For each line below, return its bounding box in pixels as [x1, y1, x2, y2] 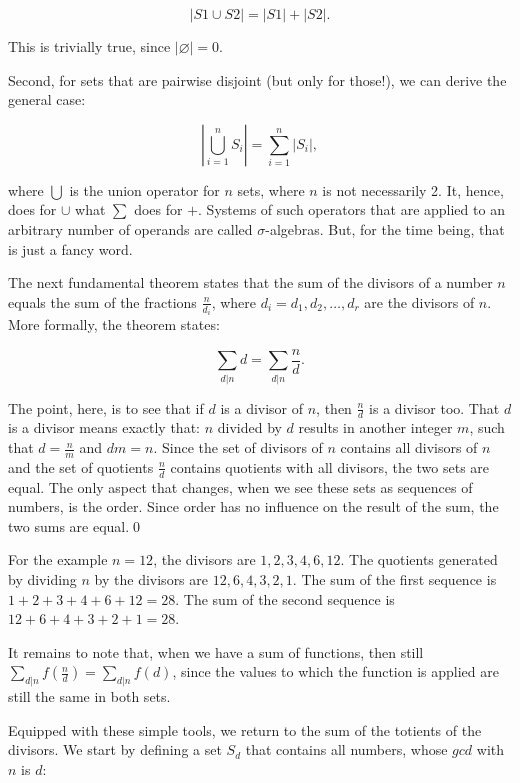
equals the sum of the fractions [8, 291, 197, 312]
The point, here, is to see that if [8, 397, 204, 418]
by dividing [8, 569, 77, 590]
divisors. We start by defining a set [8, 739, 222, 760]
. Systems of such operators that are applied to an [198, 199, 505, 220]
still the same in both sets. [8, 686, 171, 707]
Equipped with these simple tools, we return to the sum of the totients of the [8, 719, 482, 740]
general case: [8, 89, 86, 110]
